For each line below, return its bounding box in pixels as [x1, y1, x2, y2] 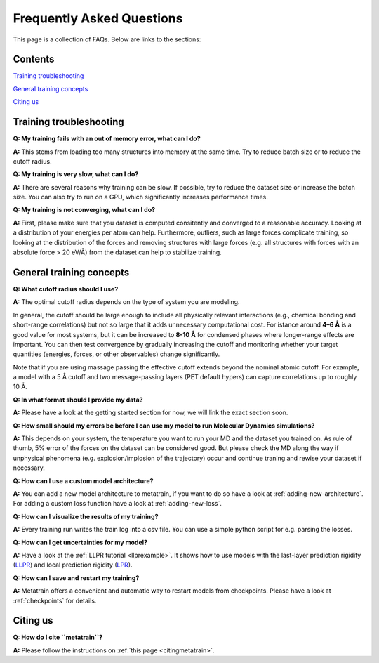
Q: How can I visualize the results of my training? [13, 512, 159, 520]
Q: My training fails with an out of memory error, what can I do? [13, 134, 201, 143]
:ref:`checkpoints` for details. [13, 596, 97, 605]
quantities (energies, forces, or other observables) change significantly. [13, 350, 220, 358]
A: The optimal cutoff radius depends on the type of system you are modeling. [13, 298, 240, 306]
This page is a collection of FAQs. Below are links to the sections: [13, 35, 201, 44]
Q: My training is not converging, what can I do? [13, 206, 156, 214]
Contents [13, 53, 55, 65]
